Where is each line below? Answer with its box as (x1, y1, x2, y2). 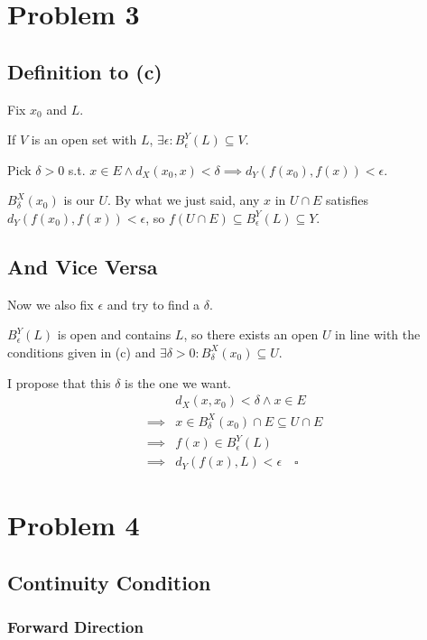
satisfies (326, 190, 368, 209)
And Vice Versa (7, 252, 158, 280)
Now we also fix (7, 294, 94, 313)
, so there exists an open (183, 325, 319, 344)
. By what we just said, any (107, 190, 260, 209)
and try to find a (107, 294, 200, 313)
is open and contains (57, 325, 172, 344)
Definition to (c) (7, 57, 162, 85)
